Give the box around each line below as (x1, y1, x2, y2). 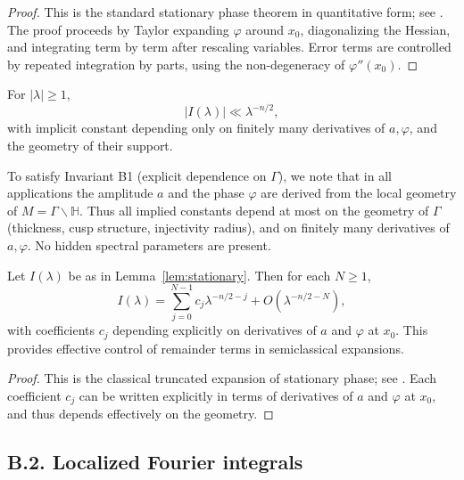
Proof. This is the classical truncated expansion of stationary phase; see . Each (7, 369, 437, 387)
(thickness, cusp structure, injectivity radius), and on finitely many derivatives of (7, 218, 450, 237)
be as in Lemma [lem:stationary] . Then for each (68, 265, 331, 284)
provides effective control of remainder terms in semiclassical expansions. (7, 338, 404, 357)
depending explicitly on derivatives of (112, 321, 317, 339)
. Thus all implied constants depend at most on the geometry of (79, 200, 429, 219)
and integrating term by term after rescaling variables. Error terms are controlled (7, 37, 452, 56)
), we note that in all (278, 166, 392, 184)
